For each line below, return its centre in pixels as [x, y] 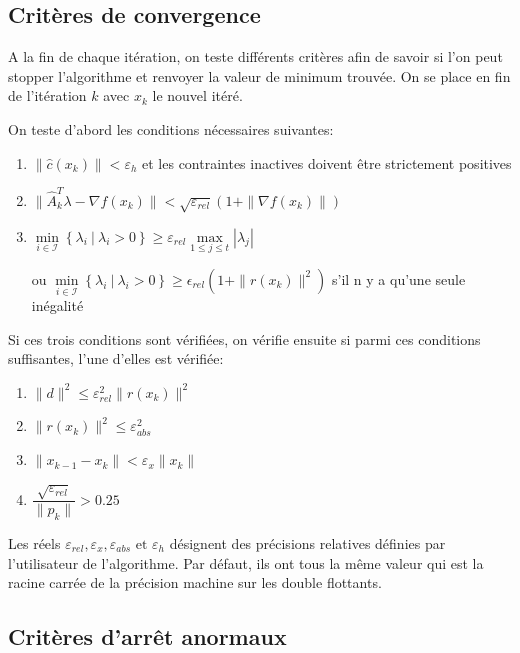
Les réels [34, 543]
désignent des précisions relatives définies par [307, 543]
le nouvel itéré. [197, 95]
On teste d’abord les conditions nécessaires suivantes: [171, 128]
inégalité [57, 305]
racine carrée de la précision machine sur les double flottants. [195, 582]
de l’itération [47, 95]
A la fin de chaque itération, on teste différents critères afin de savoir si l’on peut [255, 56]
